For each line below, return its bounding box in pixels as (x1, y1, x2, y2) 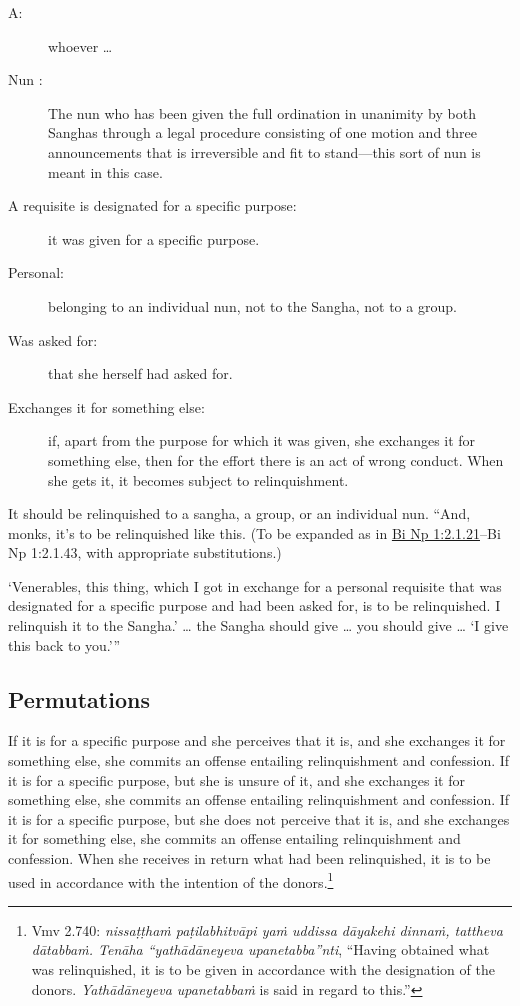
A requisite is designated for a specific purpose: (8, 195, 297, 216)
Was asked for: (8, 329, 98, 350)
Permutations (8, 683, 150, 714)
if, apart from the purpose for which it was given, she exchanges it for (48, 430, 476, 451)
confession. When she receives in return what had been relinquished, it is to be (8, 848, 491, 869)
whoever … (48, 35, 113, 56)
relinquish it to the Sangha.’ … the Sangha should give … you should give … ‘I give (8, 615, 509, 636)
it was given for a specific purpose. (48, 228, 260, 249)
